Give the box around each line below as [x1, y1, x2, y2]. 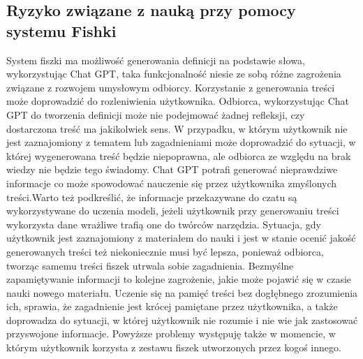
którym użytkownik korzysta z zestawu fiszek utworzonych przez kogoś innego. [6, 340, 341, 355]
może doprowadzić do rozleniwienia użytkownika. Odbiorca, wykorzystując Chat [6, 94, 350, 108]
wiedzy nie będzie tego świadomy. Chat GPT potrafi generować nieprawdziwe [6, 162, 338, 177]
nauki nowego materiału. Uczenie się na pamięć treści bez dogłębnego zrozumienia [6, 285, 358, 300]
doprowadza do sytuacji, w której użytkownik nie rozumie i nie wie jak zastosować [6, 312, 358, 327]
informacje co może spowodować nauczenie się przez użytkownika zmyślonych [6, 175, 337, 190]
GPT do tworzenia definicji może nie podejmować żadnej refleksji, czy [6, 107, 305, 122]
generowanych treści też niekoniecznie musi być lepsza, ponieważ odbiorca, [6, 244, 324, 258]
